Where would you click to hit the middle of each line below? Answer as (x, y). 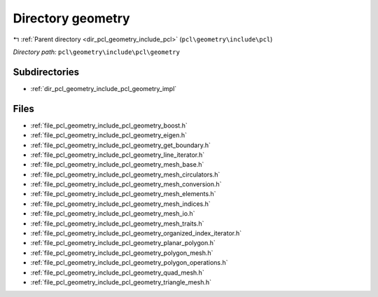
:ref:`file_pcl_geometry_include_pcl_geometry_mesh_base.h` (117, 165)
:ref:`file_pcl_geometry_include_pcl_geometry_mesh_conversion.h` (126, 184)
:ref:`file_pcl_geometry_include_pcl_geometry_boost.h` (109, 125)
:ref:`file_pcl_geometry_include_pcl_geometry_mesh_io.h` (113, 214)
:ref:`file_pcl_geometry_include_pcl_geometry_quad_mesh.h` (117, 272)
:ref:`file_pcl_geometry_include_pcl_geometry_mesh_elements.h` (123, 194)
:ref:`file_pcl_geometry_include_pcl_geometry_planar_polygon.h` (123, 243)
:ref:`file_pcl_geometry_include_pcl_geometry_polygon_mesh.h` (122, 253)
